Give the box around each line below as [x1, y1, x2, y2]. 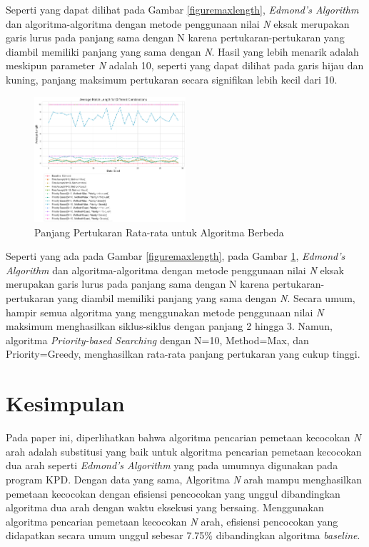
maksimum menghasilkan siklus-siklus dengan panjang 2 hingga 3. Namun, [6, 318, 333, 333]
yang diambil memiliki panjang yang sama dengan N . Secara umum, [57, 291, 355, 306]
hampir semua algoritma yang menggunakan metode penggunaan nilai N [6, 304, 324, 319]
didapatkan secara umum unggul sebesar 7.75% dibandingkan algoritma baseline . [6, 528, 360, 543]
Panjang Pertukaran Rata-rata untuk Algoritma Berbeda [34, 224, 284, 239]
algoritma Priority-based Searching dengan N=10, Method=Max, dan [6, 332, 309, 347]
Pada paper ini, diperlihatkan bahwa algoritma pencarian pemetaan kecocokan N [6, 430, 361, 445]
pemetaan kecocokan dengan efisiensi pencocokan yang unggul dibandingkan [6, 486, 340, 501]
